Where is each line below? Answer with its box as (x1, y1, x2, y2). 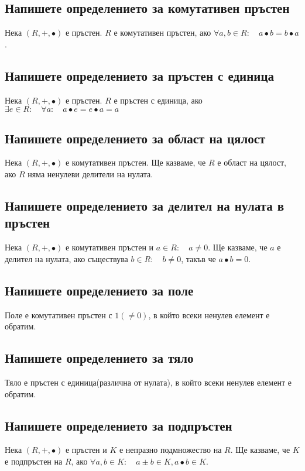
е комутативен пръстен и (65, 241, 154, 253)
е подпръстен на (5, 455, 63, 467)
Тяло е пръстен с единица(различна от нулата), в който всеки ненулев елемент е (5, 376, 292, 388)
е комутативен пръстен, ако (114, 26, 211, 39)
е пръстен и (65, 444, 107, 456)
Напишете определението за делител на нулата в (5, 196, 285, 214)
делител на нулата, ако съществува (5, 252, 128, 264)
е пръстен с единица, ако (114, 94, 203, 106)
